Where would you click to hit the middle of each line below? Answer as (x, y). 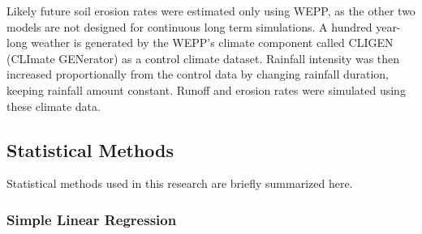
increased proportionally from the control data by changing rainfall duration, (198, 74)
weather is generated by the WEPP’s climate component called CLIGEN (212, 43)
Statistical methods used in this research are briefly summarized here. (180, 183)
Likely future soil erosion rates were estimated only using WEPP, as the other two (211, 11)
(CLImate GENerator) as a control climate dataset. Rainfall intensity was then (203, 58)
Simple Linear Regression (92, 219)
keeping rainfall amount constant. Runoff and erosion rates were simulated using (206, 89)
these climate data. (54, 106)
